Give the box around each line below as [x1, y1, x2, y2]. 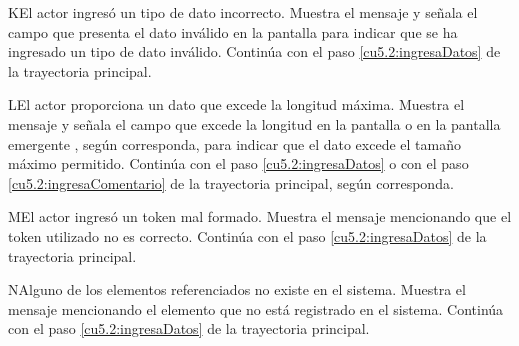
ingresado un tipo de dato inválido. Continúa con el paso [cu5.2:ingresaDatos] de [8, 41, 501, 62]
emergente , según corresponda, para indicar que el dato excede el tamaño [8, 133, 461, 154]
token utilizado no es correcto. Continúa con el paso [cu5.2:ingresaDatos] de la [8, 225, 487, 246]
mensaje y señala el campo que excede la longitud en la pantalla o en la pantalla [8, 113, 501, 134]
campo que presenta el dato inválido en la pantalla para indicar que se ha [8, 21, 458, 42]
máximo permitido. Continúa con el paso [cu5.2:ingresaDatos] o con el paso [8, 153, 469, 174]
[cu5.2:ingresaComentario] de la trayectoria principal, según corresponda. [8, 172, 454, 193]
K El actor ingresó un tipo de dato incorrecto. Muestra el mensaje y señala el [8, 2, 478, 22]
